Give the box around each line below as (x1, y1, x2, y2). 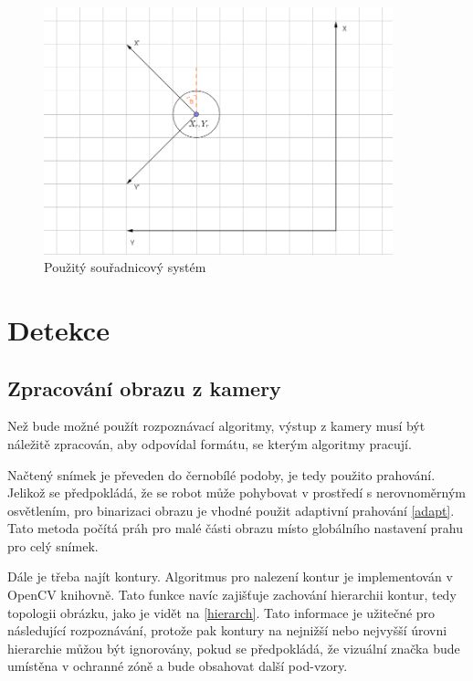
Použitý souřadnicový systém (44, 257, 206, 277)
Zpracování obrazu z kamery (7, 373, 281, 402)
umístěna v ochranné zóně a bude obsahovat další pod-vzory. (7, 656, 348, 676)
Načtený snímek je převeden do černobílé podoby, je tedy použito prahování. (7, 465, 436, 484)
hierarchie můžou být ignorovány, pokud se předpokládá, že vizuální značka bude (7, 638, 460, 657)
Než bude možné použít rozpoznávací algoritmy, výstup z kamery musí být (7, 416, 426, 435)
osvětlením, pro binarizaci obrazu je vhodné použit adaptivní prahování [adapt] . (7, 500, 455, 519)
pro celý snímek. (7, 536, 99, 555)
